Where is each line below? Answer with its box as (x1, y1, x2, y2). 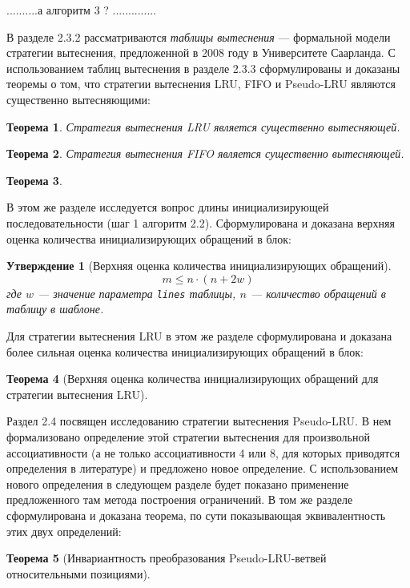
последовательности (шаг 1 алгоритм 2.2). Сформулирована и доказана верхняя (6, 214, 395, 231)
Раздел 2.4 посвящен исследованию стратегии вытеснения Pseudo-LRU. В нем (6, 413, 392, 429)
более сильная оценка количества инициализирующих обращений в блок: (6, 343, 364, 360)
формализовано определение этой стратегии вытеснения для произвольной (6, 428, 370, 445)
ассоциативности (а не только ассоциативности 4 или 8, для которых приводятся (6, 444, 400, 461)
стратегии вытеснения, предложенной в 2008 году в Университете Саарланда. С (6, 44, 396, 61)
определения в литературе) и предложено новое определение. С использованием (6, 460, 399, 477)
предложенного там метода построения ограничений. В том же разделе (6, 491, 353, 508)
